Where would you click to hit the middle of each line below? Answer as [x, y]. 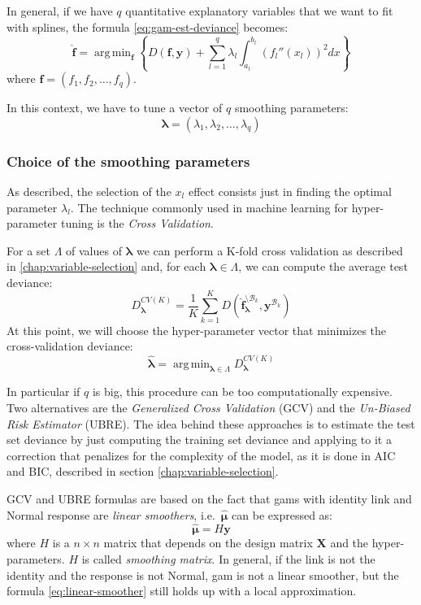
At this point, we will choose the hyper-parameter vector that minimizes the [197, 330]
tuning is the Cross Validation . [137, 223]
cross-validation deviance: [70, 346]
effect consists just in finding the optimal [290, 191]
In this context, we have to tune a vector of [115, 108]
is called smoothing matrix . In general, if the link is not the [228, 558]
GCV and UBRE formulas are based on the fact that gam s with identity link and [209, 498]
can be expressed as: [282, 514]
